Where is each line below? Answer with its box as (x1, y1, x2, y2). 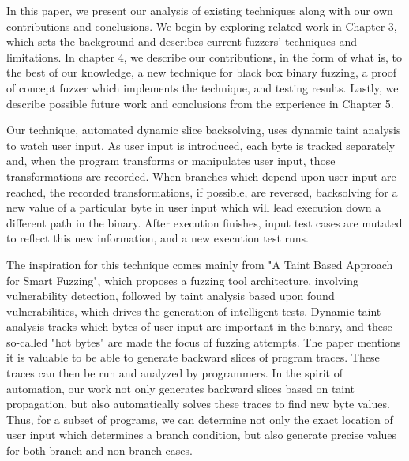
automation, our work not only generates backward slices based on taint (6, 380, 355, 396)
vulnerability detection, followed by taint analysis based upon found (6, 287, 335, 304)
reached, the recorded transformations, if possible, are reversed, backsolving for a (6, 183, 398, 200)
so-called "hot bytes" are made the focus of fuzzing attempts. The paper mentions (6, 333, 401, 350)
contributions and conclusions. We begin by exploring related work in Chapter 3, (6, 17, 397, 34)
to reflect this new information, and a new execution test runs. (6, 230, 310, 246)
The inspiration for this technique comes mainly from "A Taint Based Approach (6, 256, 393, 272)
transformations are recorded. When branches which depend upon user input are (6, 167, 396, 184)
